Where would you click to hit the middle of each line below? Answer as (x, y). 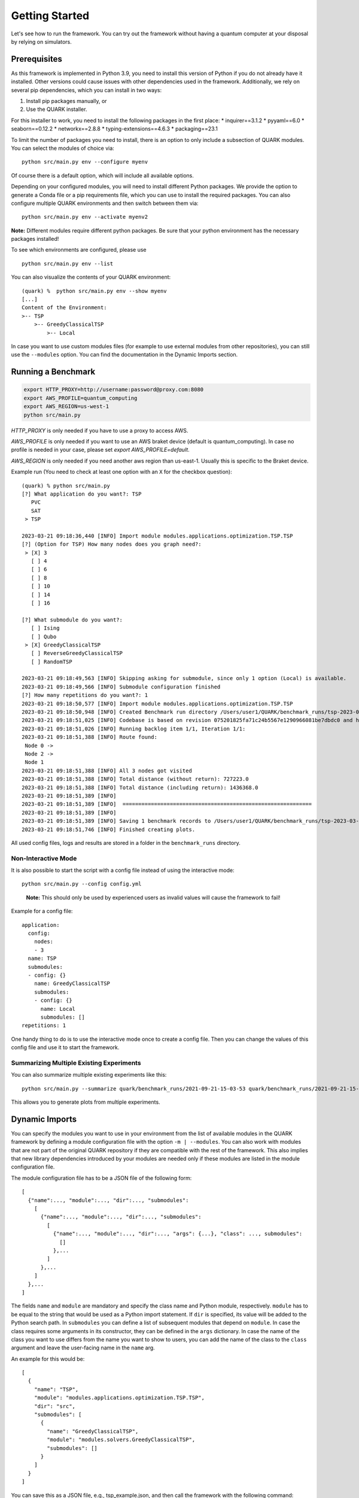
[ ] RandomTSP (51, 662)
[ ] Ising (45, 628)
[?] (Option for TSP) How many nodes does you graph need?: (112, 544)
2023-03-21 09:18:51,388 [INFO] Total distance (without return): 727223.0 (135, 779)
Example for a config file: (42, 911)
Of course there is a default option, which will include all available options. (102, 175)
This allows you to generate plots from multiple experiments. (86, 1102)
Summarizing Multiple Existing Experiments (76, 1062)
